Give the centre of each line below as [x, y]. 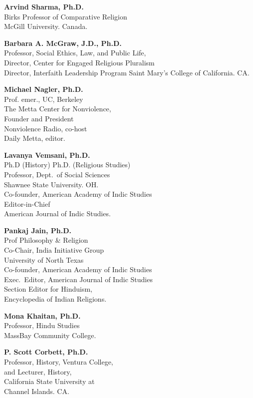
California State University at [49, 381]
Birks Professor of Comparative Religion [66, 16]
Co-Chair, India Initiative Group [54, 250]
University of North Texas [44, 259]
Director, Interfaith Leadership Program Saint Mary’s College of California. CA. [127, 72]
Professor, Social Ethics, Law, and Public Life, [75, 53]
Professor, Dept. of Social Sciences [57, 174]
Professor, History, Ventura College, [59, 362]
